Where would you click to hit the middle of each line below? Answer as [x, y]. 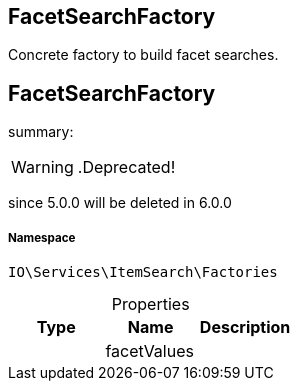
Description [245, 327]
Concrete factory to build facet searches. [143, 55]
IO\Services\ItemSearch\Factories [143, 272]
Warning [42, 167]
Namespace [42, 237]
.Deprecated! [126, 167]
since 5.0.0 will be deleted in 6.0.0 [120, 203]
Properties [150, 304]
